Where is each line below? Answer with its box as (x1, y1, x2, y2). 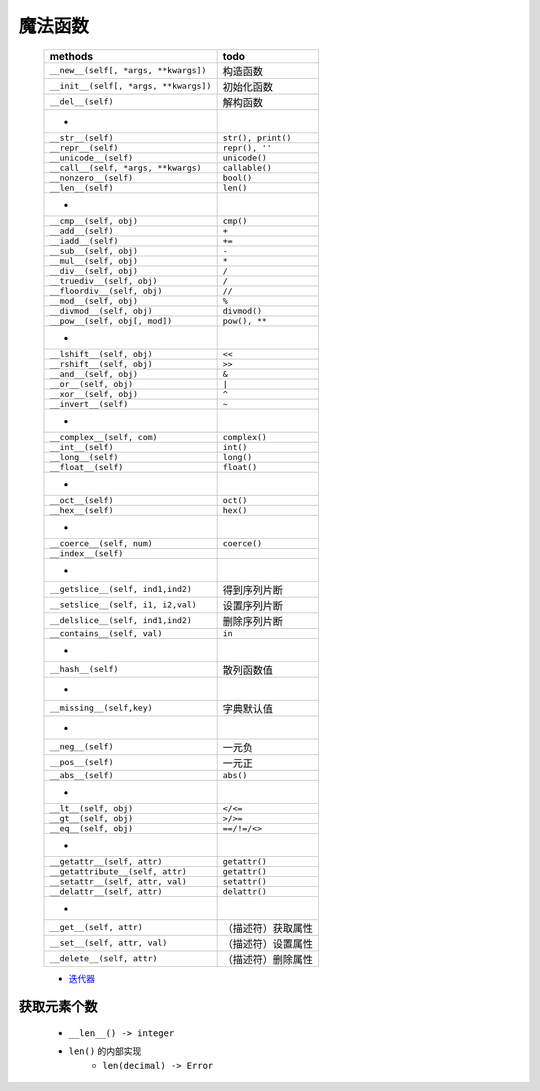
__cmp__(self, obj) (49, 215, 139, 226)
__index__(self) (49, 548, 124, 559)
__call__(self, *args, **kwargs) (49, 162, 202, 173)
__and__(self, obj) (49, 368, 139, 379)
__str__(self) (49, 132, 114, 143)
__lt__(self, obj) (49, 803, 134, 814)
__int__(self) (49, 441, 114, 452)
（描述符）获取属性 (222, 921, 314, 935)
